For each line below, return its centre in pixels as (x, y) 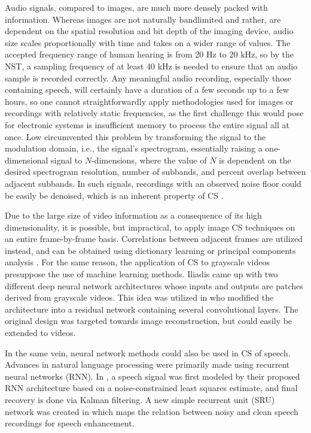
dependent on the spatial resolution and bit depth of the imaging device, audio (149, 31)
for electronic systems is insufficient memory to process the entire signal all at (147, 124)
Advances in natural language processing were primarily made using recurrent (147, 364)
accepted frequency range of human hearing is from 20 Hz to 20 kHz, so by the (149, 54)
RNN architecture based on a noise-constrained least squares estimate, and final (151, 388)
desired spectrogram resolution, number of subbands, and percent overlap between (155, 172)
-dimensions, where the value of (149, 160)
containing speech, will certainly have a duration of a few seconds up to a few (147, 90)
